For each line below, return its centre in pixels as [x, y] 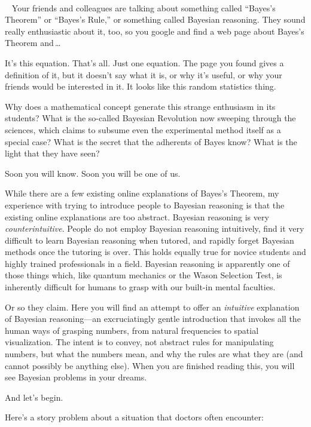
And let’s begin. [34, 397]
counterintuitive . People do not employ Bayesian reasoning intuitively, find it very [155, 228]
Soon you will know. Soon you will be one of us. [93, 173]
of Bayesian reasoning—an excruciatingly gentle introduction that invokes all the [153, 319]
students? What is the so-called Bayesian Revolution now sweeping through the [150, 118]
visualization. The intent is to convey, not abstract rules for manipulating [139, 342]
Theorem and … [33, 43]
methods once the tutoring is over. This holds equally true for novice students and [155, 252]
